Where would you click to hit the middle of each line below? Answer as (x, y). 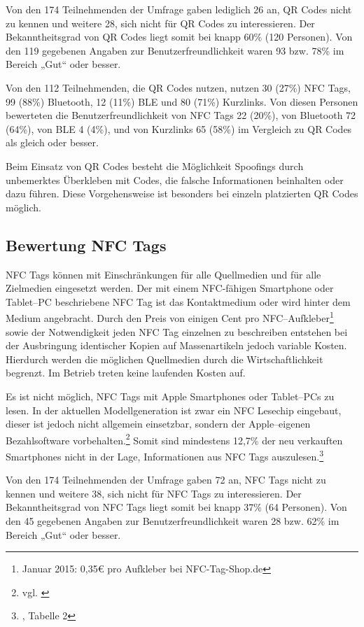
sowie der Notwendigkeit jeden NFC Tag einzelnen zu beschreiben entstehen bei (177, 331)
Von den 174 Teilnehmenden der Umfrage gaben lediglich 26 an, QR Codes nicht (179, 9)
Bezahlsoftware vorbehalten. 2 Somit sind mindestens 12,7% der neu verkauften (174, 439)
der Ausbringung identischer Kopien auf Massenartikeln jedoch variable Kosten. (176, 345)
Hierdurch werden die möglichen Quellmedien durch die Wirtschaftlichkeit (164, 359)
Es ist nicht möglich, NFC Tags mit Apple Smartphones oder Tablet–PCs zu (170, 396)
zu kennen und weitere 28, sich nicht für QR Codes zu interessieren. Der (160, 23)
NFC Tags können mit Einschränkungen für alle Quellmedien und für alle (163, 274)
